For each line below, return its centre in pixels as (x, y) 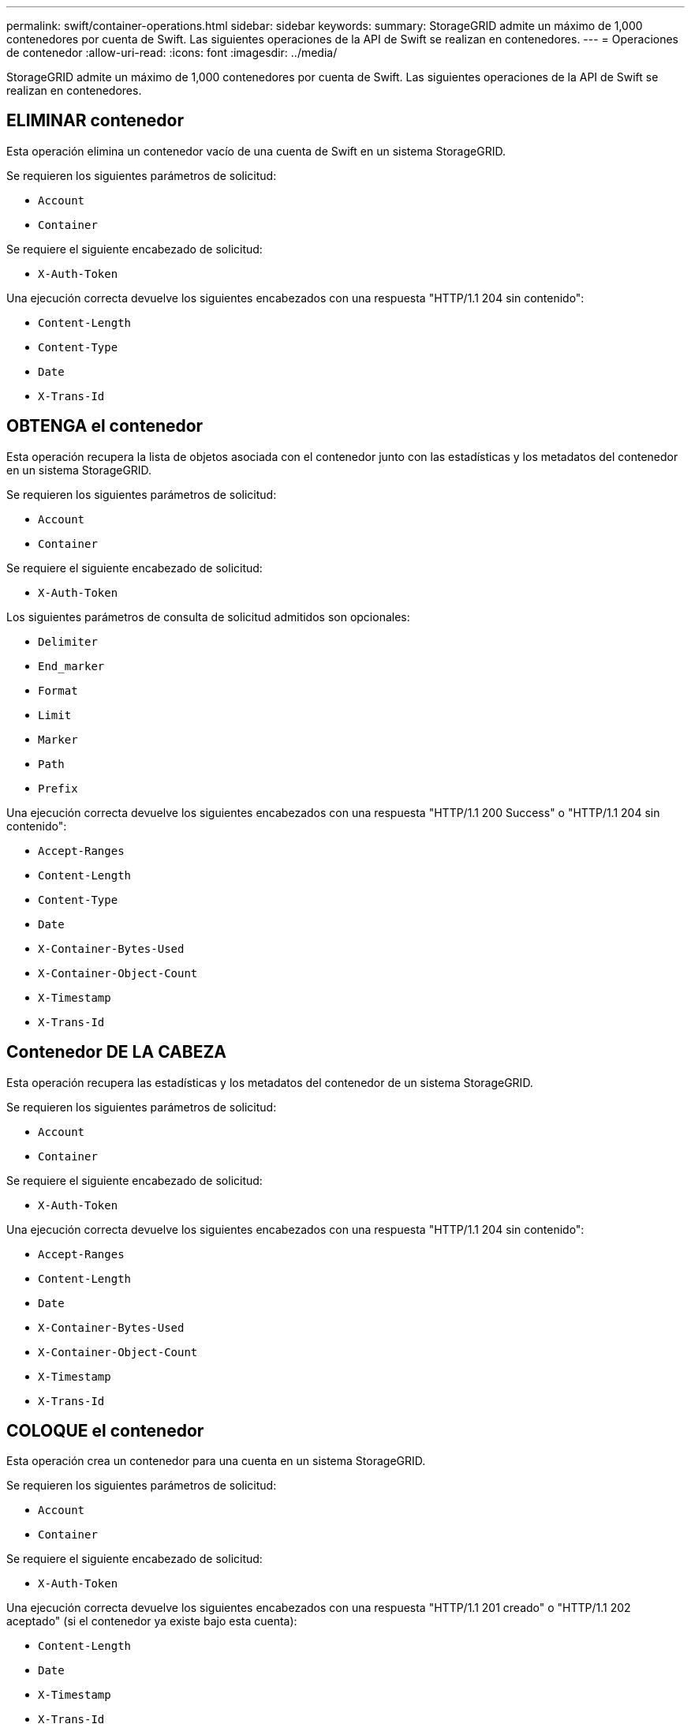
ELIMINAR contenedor (95, 121)
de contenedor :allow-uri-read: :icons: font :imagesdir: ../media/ (172, 52)
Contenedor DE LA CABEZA (117, 1052)
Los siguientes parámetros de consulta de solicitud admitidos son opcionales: (208, 617)
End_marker (71, 666)
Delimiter (68, 641)
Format (58, 690)
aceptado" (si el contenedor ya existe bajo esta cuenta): (152, 1621)
